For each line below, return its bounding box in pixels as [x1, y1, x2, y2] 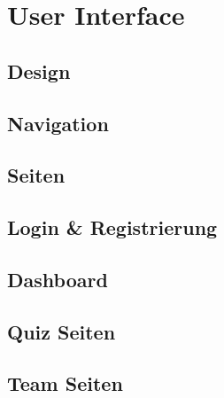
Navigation [7, 109, 109, 137]
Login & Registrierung [7, 214, 218, 241]
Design [7, 57, 71, 84]
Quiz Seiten [7, 317, 116, 345]
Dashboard [7, 265, 108, 293]
